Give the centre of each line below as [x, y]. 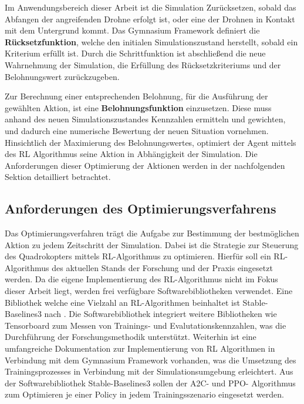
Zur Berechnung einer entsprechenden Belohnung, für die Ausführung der [136, 96]
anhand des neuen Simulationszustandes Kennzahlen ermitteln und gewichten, [145, 119]
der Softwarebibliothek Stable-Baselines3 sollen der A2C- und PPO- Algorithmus [150, 383]
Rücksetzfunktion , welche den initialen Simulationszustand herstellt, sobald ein [151, 41]
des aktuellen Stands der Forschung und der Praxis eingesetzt [162, 267]
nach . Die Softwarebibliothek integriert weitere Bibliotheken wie [161, 314]
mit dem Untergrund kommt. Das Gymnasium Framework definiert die [132, 30]
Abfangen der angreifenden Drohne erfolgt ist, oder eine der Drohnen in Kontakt [150, 19]
